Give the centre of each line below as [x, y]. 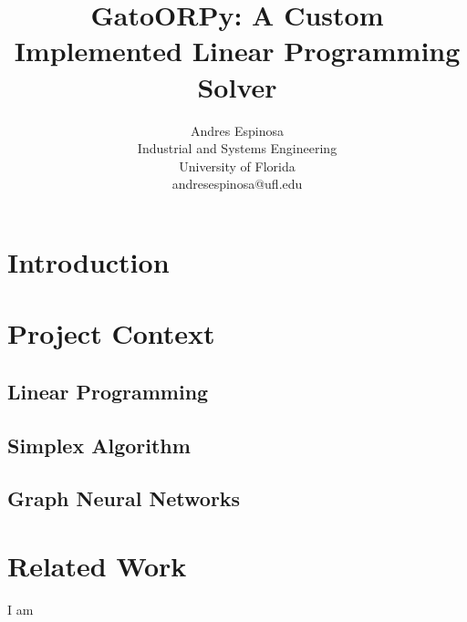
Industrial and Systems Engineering [237, 148]
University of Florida [237, 166]
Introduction [88, 261]
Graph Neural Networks [124, 498]
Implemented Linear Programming [237, 51]
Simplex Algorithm [99, 445]
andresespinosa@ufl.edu [237, 184]
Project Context [111, 333]
